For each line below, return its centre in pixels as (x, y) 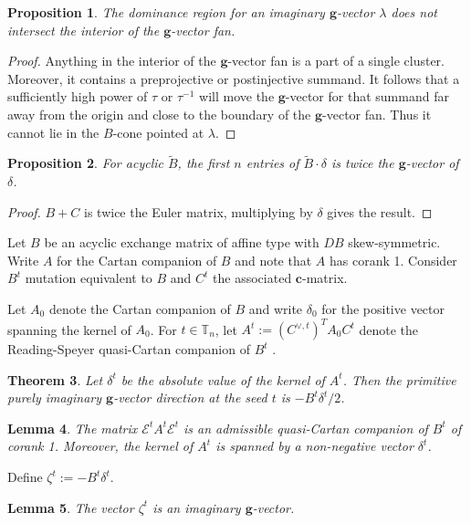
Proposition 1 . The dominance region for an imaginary (166, 12)
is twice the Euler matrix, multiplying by (199, 211)
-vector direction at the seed (190, 397)
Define (25, 476)
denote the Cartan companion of (140, 308)
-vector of (432, 163)
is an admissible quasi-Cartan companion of (305, 428)
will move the (237, 96)
